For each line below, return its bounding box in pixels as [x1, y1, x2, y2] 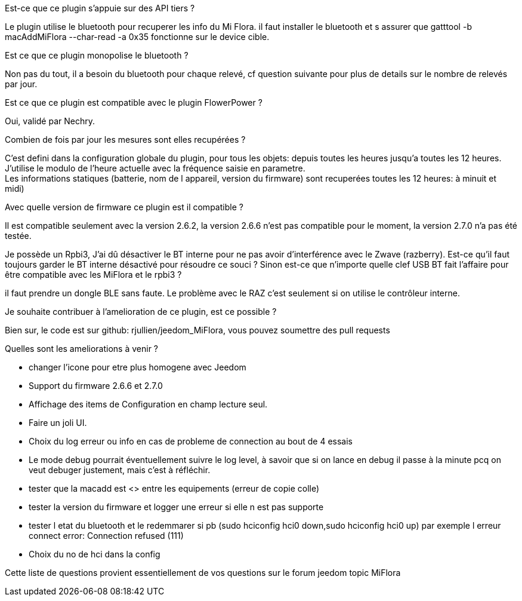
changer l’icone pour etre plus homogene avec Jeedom [29, 362, 246, 372]
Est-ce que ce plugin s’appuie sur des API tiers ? [5, 3, 195, 13]
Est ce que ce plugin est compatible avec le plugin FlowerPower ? [5, 97, 262, 108]
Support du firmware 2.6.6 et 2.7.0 [29, 381, 163, 391]
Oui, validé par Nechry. [5, 116, 95, 126]
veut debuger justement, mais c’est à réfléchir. [29, 465, 211, 475]
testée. [5, 231, 32, 241]
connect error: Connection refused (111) [29, 531, 184, 541]
